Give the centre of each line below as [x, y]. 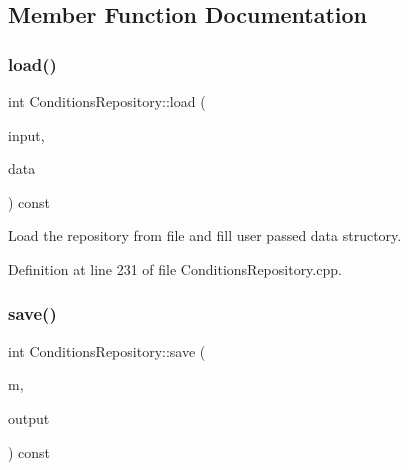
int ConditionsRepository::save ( [107, 350]
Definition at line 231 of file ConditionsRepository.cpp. [175, 268]
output [29, 417]
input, [26, 134]
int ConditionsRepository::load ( [107, 101]
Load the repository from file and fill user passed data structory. [205, 235]
